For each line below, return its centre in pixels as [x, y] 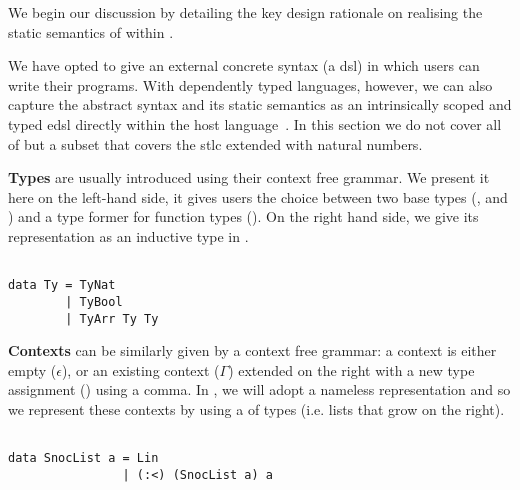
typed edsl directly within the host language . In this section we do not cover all [255, 123]
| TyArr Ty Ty [112, 318]
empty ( [32, 369]
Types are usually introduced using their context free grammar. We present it [249, 177]
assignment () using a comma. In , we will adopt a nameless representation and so [259, 389]
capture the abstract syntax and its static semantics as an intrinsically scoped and [260, 104]
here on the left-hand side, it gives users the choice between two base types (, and [258, 196]
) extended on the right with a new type [351, 369]
